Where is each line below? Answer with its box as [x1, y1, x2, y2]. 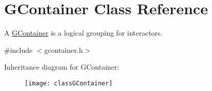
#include [4, 44, 33, 55]
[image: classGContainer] [25, 79, 113, 87]
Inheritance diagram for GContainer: [4, 62, 119, 72]
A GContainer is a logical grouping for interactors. [4, 27, 163, 38]
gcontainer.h [44, 44, 83, 55]
